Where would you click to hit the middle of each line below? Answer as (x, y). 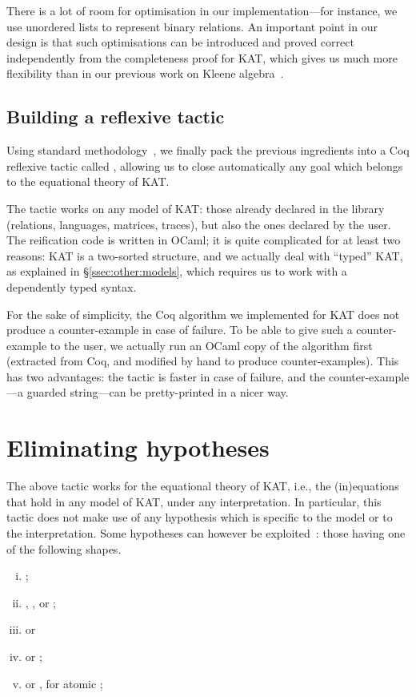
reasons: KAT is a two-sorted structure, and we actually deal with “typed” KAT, (205, 255)
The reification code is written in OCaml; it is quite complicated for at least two (204, 240)
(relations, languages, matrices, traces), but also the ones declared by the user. (199, 224)
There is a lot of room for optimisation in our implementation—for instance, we (202, 10)
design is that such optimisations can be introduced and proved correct (180, 42)
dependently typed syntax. (72, 286)
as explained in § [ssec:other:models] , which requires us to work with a (177, 271)
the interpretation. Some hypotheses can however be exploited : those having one (206, 532)
